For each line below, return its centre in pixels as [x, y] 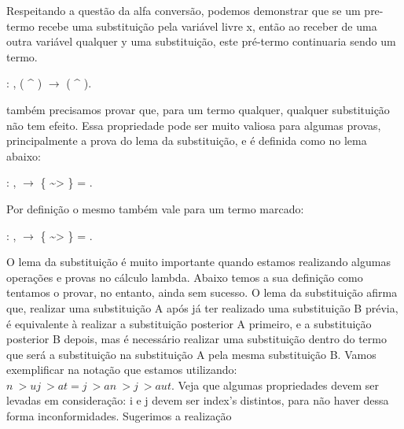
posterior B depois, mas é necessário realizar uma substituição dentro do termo [196, 339]
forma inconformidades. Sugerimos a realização [119, 416]
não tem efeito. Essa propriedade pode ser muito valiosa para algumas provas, [194, 125]
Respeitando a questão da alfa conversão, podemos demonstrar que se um [184, 10]
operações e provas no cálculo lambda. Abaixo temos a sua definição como [185, 277]
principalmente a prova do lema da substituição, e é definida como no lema [187, 141]
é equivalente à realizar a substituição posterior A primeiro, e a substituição [189, 323]
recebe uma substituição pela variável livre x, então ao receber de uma [208, 26]
